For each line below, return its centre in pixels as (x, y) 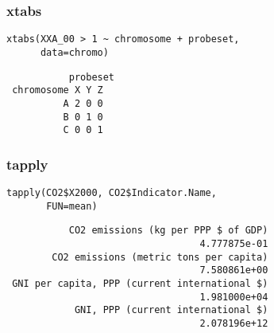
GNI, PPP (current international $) (171, 310)
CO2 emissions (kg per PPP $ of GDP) (168, 231)
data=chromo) (74, 52)
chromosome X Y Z (58, 90)
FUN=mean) (72, 206)
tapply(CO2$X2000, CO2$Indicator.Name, (112, 193)
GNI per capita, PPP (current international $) (140, 283)
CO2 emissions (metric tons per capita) (160, 257)
